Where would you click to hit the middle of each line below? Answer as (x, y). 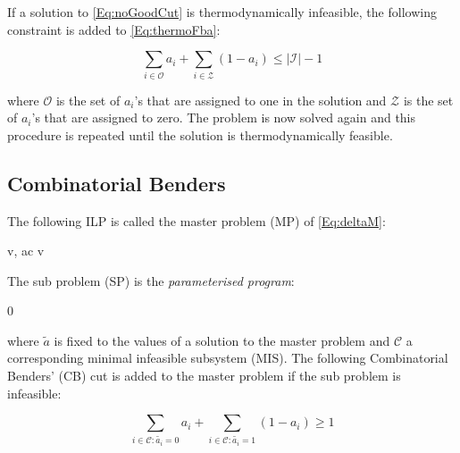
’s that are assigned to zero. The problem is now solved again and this (224, 117)
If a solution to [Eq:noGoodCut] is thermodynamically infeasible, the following (222, 12)
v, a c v (26, 251)
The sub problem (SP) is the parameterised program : (151, 280)
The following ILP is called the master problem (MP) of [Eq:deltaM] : (197, 220)
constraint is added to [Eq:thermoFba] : (114, 29)
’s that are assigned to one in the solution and (260, 100)
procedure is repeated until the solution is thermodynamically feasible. (200, 134)
